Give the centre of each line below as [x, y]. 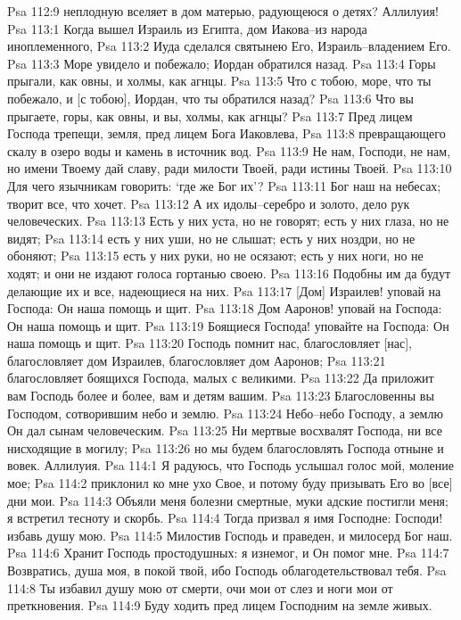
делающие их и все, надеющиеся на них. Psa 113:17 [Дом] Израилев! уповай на [224, 290]
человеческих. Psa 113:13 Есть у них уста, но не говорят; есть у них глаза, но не [228, 221]
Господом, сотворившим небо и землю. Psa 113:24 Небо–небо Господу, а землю [225, 413]
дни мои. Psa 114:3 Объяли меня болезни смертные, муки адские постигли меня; [228, 500]
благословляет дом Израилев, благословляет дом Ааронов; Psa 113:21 [197, 360]
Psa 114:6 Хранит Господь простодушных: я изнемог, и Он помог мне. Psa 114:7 [228, 553]
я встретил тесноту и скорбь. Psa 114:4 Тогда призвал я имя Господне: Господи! [225, 518]
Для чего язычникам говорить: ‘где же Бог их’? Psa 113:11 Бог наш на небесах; [224, 185]
